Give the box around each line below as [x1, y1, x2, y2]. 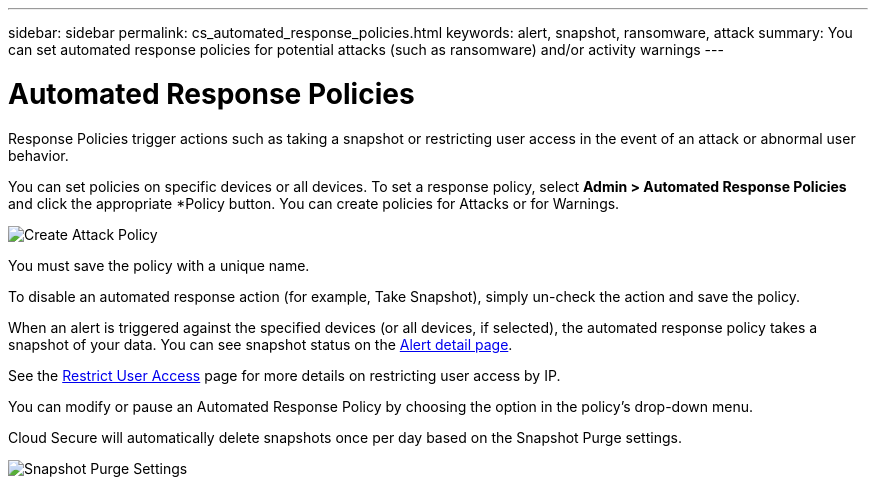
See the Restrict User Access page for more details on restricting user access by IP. [8, 366, 561, 384]
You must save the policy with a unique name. [8, 256, 310, 274]
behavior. [8, 146, 69, 164]
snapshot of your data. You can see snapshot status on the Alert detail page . [8, 335, 513, 353]
